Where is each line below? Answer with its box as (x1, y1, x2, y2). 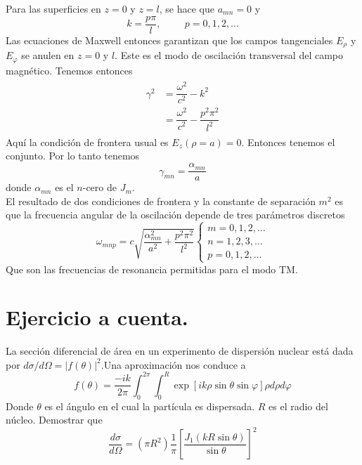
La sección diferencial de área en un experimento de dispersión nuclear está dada (6, 343, 354, 358)
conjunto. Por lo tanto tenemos (6, 148, 140, 163)
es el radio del (269, 398, 328, 413)
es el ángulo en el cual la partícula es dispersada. (44, 398, 255, 413)
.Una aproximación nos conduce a (101, 357, 246, 372)
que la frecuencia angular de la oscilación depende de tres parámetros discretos (6, 207, 345, 222)
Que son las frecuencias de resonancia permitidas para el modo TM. (6, 261, 298, 276)
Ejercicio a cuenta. (6, 303, 188, 332)
